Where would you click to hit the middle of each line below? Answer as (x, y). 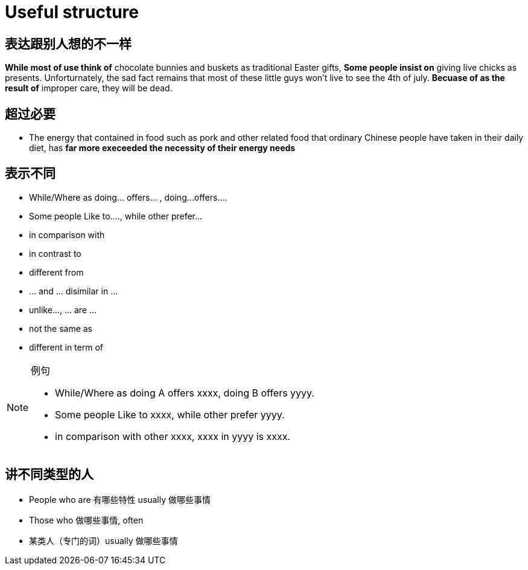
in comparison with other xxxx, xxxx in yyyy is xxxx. (173, 436)
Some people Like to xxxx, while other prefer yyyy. (170, 414)
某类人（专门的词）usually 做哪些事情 (103, 540)
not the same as (61, 328)
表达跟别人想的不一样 (68, 44)
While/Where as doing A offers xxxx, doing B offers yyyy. (185, 393)
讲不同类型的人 (49, 474)
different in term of (66, 347)
